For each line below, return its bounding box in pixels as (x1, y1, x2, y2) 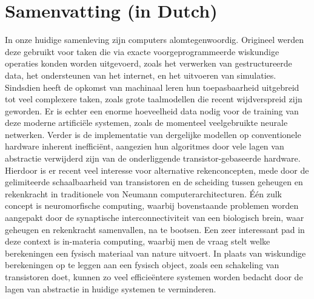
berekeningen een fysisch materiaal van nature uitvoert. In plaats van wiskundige (5, 246, 306, 259)
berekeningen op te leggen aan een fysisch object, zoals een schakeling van (5, 258, 279, 271)
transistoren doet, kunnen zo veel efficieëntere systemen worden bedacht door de (5, 271, 303, 283)
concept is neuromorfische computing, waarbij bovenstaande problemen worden (5, 199, 299, 212)
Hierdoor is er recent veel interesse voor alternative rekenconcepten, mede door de (5, 163, 309, 176)
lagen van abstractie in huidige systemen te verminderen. (5, 282, 216, 295)
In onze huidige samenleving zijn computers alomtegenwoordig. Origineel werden (5, 33, 304, 46)
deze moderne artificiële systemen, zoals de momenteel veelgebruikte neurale (5, 116, 288, 129)
